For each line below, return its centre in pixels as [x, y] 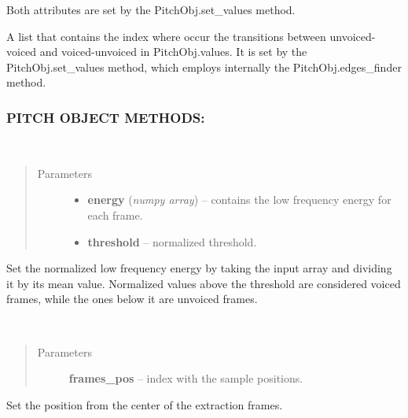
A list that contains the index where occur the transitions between [166, 36]
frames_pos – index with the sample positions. [186, 378]
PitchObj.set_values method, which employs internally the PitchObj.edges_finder [204, 67]
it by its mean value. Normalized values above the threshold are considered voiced [204, 283]
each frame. [115, 215]
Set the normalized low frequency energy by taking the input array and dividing [199, 268]
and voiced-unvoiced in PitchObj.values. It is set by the [173, 52]
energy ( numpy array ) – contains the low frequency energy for [239, 200]
